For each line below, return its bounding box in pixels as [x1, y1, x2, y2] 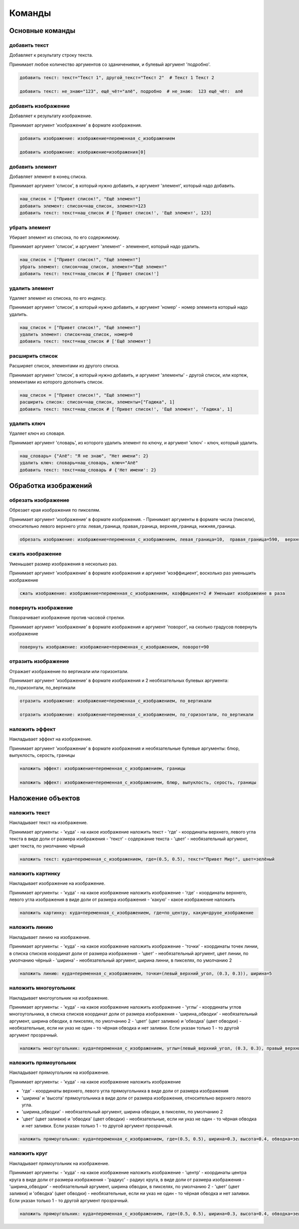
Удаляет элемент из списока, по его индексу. [9, 295, 107, 301]
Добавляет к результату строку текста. [9, 52, 93, 58]
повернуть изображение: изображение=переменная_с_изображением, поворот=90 [19, 644, 209, 650]
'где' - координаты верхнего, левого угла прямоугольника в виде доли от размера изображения [21, 1088, 229, 1094]
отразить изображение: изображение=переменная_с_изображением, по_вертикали [19, 698, 212, 703]
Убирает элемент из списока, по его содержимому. [9, 234, 120, 240]
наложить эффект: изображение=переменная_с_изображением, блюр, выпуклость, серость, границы [19, 779, 257, 785]
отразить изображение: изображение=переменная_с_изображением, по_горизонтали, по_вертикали [19, 712, 254, 717]
